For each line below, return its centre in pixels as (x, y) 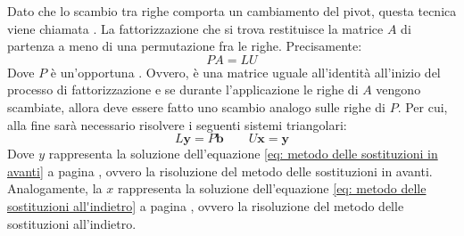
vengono (398, 90)
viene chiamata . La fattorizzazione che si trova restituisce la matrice (195, 28)
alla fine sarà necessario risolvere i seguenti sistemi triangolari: (177, 124)
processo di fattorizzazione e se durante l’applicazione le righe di (183, 90)
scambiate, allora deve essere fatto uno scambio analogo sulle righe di (196, 106)
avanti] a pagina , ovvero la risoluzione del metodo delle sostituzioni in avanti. (220, 171)
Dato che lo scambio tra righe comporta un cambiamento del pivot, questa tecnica (232, 11)
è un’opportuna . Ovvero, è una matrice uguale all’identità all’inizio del (245, 72)
